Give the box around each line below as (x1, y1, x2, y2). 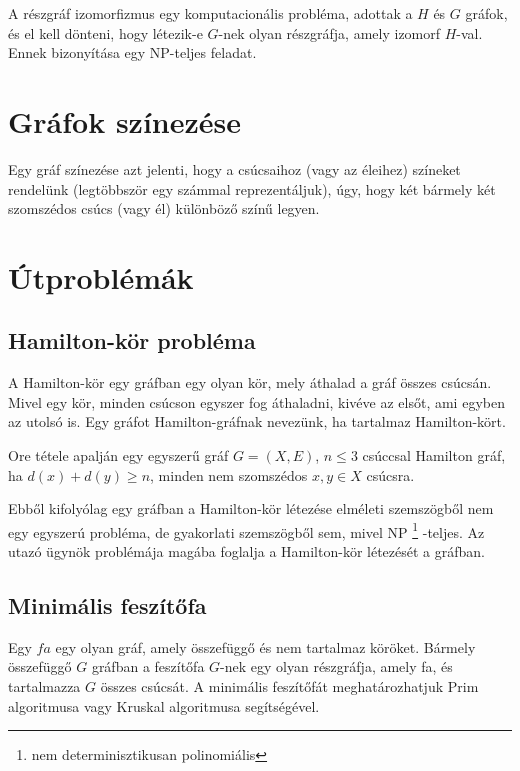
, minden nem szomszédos (150, 464, 308, 485)
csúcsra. (366, 464, 415, 485)
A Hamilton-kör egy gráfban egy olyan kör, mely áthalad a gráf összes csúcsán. (8, 372, 492, 393)
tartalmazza (8, 676, 81, 697)
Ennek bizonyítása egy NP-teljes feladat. (8, 42, 257, 63)
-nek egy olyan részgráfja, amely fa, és (220, 656, 453, 677)
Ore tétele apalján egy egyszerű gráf (8, 445, 229, 466)
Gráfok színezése (8, 100, 242, 141)
